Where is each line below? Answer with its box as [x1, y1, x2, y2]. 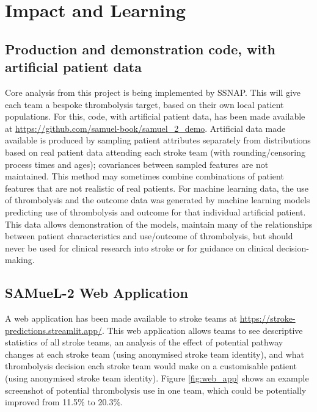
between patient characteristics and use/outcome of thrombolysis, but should [5, 229, 293, 242]
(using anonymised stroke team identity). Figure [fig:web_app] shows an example [5, 372, 309, 385]
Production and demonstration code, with [5, 39, 276, 58]
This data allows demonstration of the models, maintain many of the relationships [5, 217, 313, 230]
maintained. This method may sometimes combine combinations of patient [5, 170, 284, 183]
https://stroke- [239, 312, 296, 325]
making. [5, 253, 35, 266]
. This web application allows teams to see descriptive [101, 323, 303, 336]
